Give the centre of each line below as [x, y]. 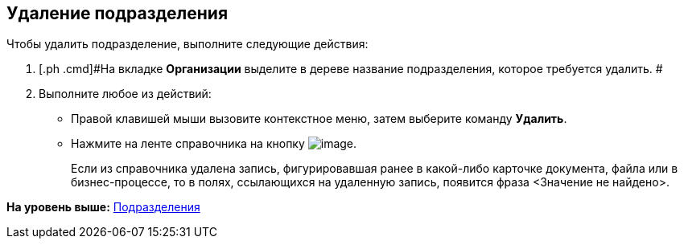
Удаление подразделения [117, 13]
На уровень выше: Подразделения [103, 207]
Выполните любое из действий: [125, 94]
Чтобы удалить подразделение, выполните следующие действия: [187, 44]
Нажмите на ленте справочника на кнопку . [214, 144]
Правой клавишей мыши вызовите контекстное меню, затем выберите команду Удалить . [319, 119]
